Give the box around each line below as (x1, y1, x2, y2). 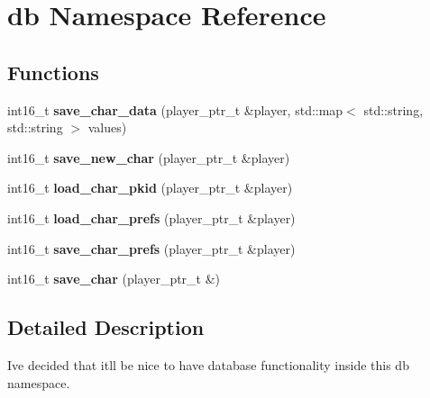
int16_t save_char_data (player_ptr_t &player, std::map (7, 100, 343, 119)
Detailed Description (7, 313, 205, 341)
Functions (7, 58, 99, 86)
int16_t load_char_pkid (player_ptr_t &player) (7, 178, 293, 197)
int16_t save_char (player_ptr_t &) (7, 269, 221, 288)
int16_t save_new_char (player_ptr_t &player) (7, 148, 290, 167)
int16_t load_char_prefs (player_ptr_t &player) (7, 208, 296, 227)
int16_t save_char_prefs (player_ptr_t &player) (7, 239, 296, 258)
